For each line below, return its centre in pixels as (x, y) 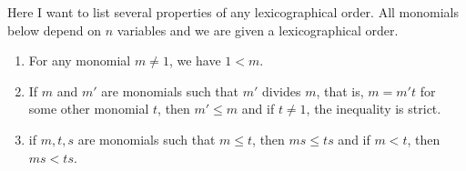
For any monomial (80, 60)
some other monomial (89, 109)
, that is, (340, 91)
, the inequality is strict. (374, 109)
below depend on (55, 30)
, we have (195, 60)
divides (281, 91)
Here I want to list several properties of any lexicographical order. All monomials (233, 12)
